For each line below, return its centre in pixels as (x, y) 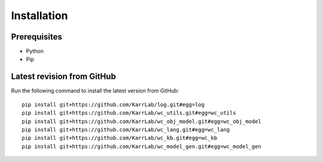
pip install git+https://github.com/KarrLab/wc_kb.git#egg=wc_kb (120, 138)
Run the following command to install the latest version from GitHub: (95, 91)
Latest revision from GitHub (63, 77)
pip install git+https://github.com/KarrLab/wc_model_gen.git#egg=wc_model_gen (141, 146)
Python (35, 51)
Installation (39, 16)
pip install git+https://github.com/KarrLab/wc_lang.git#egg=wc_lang (126, 129)
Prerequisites (36, 37)
